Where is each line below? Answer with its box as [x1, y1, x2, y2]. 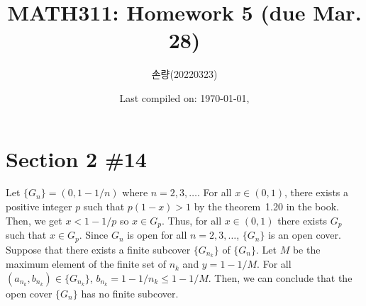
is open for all [127, 227, 187, 242]
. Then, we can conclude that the [208, 270, 353, 285]
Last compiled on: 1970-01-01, [119, 90, 250, 105]
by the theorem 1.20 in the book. [194, 199, 339, 214]
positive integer [6, 199, 72, 214]
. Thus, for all [161, 212, 222, 227]
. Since [79, 227, 109, 242]
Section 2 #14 [6, 144, 147, 173]
